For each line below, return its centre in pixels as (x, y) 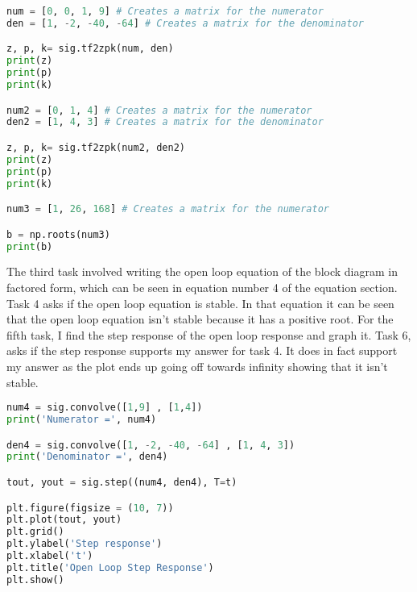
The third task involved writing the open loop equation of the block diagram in (202, 271)
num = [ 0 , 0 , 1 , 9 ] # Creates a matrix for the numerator (165, 11)
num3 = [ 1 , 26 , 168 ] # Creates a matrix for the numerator (168, 209)
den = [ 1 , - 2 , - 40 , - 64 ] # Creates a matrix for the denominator (186, 23)
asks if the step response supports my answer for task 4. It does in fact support (202, 350)
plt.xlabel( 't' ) (50, 556)
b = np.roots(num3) (58, 234)
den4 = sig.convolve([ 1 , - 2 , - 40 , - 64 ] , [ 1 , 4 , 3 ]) (151, 445)
